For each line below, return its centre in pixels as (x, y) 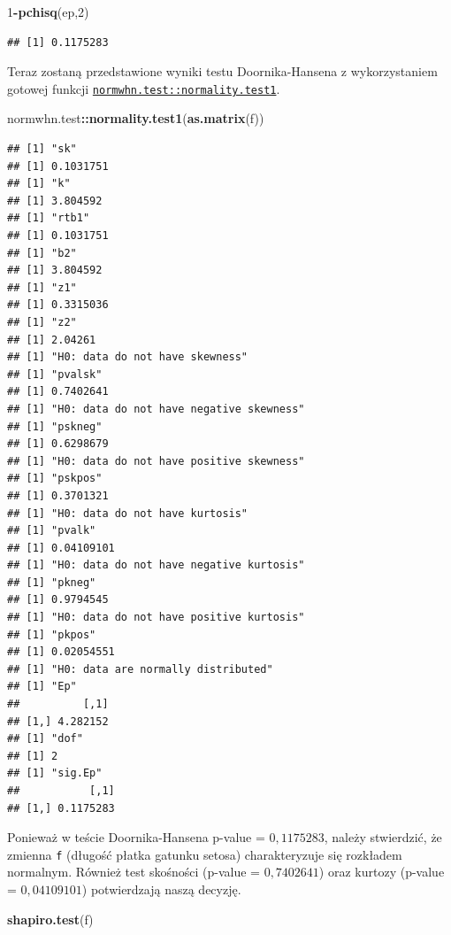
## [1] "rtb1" (49, 218)
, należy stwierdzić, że (383, 837)
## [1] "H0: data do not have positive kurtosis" (156, 618)
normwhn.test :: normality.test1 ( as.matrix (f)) (136, 118)
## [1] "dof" (45, 739)
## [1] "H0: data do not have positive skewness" (156, 461)
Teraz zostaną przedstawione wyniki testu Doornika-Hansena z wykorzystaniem (222, 71)
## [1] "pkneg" (52, 582)
